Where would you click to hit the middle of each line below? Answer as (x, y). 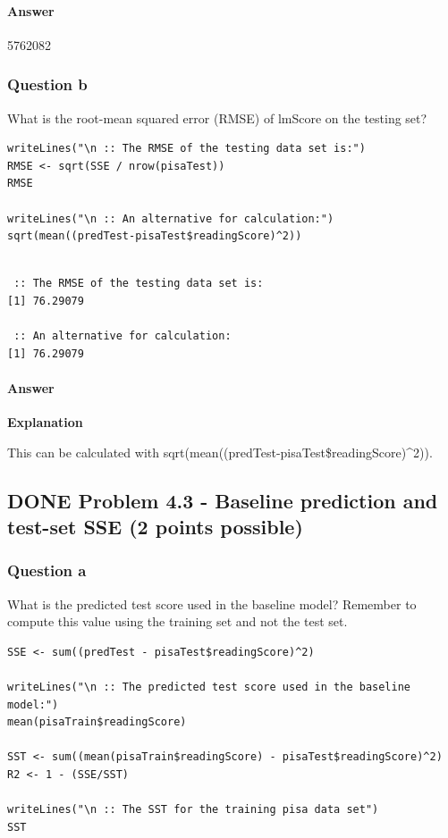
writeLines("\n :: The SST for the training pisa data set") (193, 810)
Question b (47, 84)
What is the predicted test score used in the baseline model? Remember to (212, 603)
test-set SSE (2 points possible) (155, 527)
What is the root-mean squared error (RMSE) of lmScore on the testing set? (217, 117)
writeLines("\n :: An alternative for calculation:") (171, 218)
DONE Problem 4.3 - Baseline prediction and (223, 500)
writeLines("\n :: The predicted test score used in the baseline (209, 687)
